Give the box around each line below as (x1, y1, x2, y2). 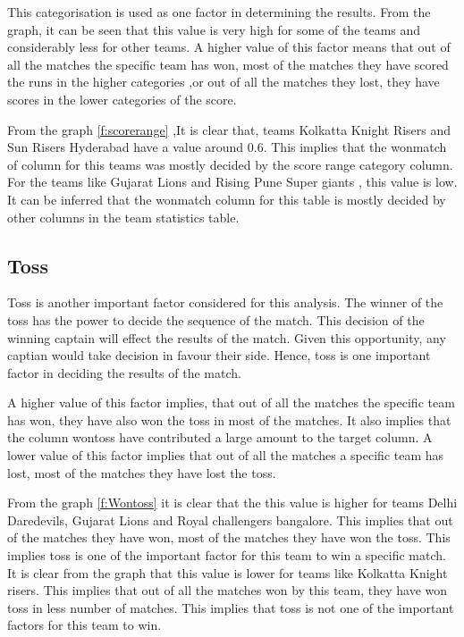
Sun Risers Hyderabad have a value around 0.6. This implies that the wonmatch (7, 138, 447, 156)
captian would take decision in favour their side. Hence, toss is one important (7, 346, 431, 365)
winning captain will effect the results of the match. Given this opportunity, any (7, 328, 446, 347)
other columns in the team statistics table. (7, 207, 240, 226)
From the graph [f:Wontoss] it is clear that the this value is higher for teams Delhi (7, 493, 458, 512)
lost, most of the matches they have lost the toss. (7, 463, 276, 482)
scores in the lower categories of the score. (7, 89, 237, 108)
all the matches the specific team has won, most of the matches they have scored (7, 54, 449, 73)
